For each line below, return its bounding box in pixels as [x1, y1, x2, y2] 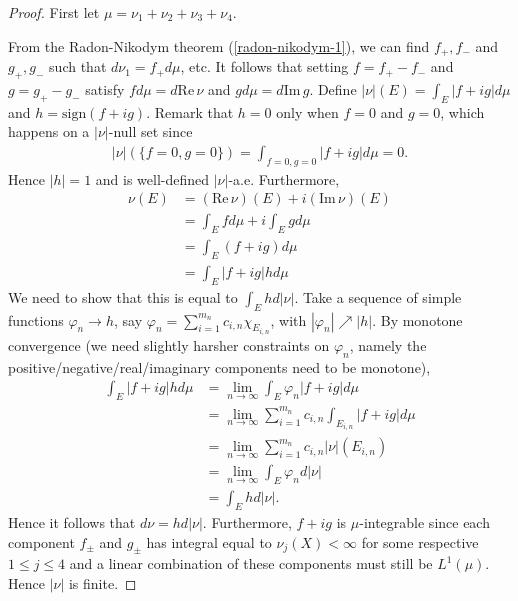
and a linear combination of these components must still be [69, 553, 433, 574]
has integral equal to [146, 531, 272, 552]
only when [276, 101, 339, 122]
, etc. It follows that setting [180, 56, 349, 77]
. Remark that [146, 101, 234, 122]
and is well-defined [95, 168, 210, 189]
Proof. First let [8, 2, 100, 22]
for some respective [361, 531, 479, 552]
